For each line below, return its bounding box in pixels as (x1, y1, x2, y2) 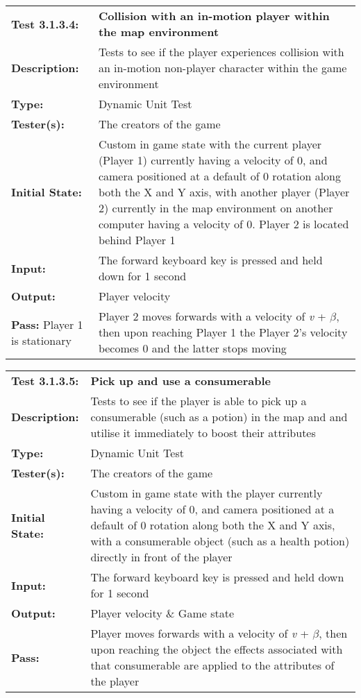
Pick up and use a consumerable (90, 373, 271, 389)
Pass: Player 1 (11, 316, 83, 332)
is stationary (11, 332, 72, 348)
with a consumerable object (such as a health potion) (90, 533, 350, 549)
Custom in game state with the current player (98, 136, 322, 152)
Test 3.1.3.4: (11, 15, 79, 32)
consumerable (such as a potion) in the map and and (90, 409, 348, 425)
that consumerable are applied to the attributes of (90, 657, 335, 673)
